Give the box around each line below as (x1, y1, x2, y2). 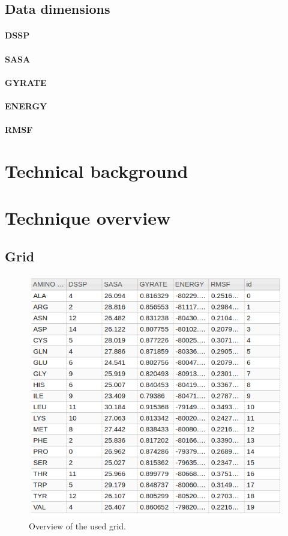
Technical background (5, 158, 188, 183)
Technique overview (5, 206, 171, 230)
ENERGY (5, 99, 47, 112)
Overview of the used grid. (29, 519, 126, 532)
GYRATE (5, 76, 47, 88)
